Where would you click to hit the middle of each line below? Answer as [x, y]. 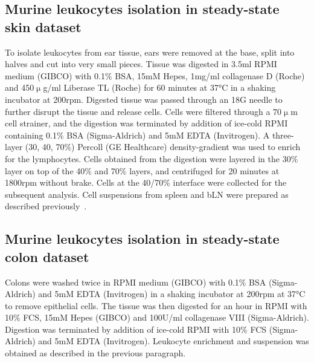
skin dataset [43, 26]
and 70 [107, 170]
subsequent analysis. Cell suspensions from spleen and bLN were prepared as [147, 194]
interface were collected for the [230, 182]
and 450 [20, 87]
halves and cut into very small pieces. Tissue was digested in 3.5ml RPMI [141, 64]
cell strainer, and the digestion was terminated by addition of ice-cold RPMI [146, 123]
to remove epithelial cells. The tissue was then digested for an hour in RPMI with [156, 305]
